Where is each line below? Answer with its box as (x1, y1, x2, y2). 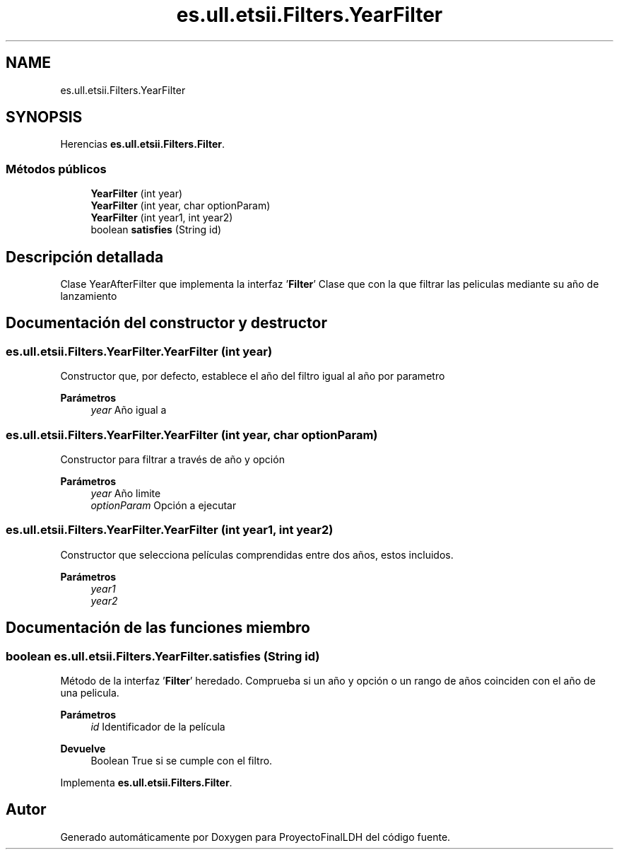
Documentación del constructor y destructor (6, 314, 327, 332)
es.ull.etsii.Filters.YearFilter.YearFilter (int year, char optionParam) (6, 427, 378, 442)
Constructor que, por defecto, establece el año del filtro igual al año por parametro (60, 370, 445, 383)
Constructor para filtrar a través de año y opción (60, 453, 285, 465)
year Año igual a (90, 404, 167, 417)
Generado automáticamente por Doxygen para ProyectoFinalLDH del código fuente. (60, 830, 451, 843)
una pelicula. (60, 686, 119, 699)
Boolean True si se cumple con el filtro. (90, 754, 273, 767)
